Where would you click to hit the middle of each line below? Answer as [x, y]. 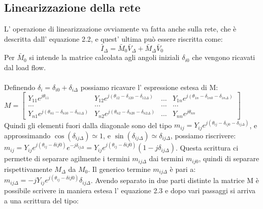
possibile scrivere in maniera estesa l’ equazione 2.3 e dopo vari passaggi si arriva [130, 190]
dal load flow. [25, 67]
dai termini [166, 158]
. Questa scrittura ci [207, 147]
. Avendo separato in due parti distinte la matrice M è [175, 180]
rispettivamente [28, 169]
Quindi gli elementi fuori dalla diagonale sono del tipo [88, 125]
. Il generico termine [119, 169]
